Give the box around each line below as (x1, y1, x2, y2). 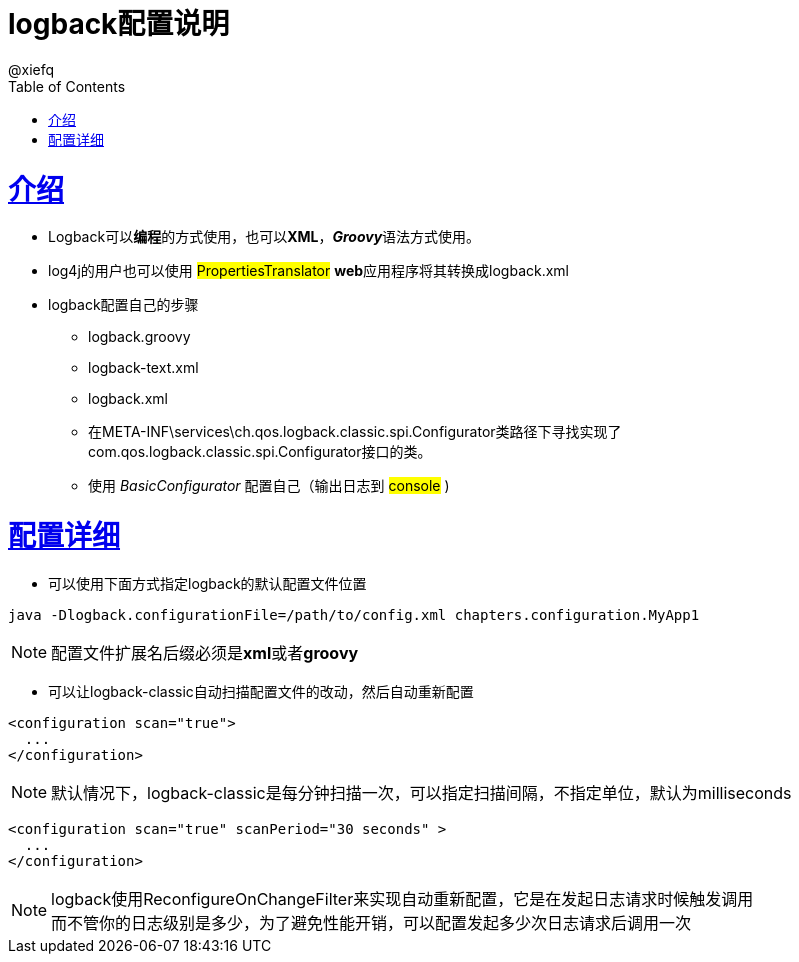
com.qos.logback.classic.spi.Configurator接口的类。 (88, 443, 432, 461)
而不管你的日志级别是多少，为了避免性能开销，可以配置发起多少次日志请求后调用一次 (51, 912, 692, 933)
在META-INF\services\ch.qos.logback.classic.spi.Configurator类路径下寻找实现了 (88, 423, 622, 441)
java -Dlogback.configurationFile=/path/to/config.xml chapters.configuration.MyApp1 (8, 606, 700, 623)
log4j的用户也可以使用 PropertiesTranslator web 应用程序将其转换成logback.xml (48, 262, 570, 280)
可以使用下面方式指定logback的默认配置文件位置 (48, 574, 367, 592)
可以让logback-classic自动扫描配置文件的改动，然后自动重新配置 (48, 682, 474, 700)
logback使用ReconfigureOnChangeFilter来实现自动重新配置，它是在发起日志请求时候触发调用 (51, 888, 754, 909)
